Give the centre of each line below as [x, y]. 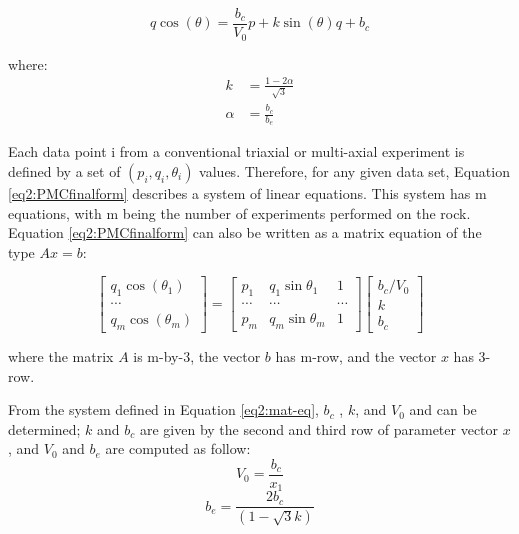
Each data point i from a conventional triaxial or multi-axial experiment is [236, 151]
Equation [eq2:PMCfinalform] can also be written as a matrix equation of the [245, 232]
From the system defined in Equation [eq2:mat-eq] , [163, 409]
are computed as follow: [178, 448]
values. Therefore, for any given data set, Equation [354, 170]
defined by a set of [64, 170]
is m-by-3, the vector [197, 356]
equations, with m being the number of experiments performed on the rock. [239, 212]
